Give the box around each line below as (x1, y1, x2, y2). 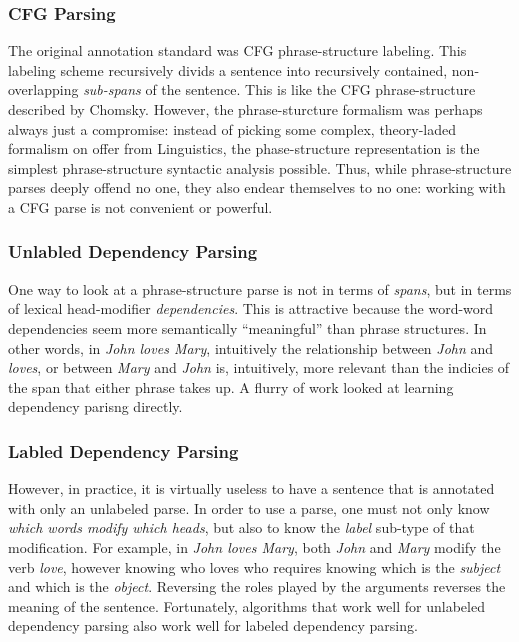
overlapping (8, 79, 79, 100)
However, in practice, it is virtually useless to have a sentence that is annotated (8, 478, 495, 499)
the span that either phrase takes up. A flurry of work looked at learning (8, 376, 454, 397)
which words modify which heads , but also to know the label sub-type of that (8, 517, 475, 538)
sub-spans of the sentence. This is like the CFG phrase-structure (83, 79, 476, 100)
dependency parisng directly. (8, 396, 183, 417)
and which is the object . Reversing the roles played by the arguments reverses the (8, 576, 506, 597)
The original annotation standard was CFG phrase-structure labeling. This (8, 40, 467, 61)
